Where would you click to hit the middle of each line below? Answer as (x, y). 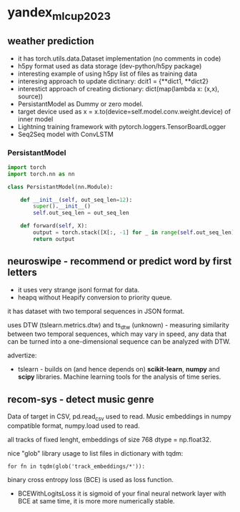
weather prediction (51, 41)
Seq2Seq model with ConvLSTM (66, 134)
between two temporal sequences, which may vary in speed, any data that (117, 334)
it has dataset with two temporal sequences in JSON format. (96, 311)
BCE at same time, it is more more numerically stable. (96, 501)
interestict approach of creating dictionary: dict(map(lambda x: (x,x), (119, 88)
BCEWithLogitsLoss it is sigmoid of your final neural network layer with (122, 493)
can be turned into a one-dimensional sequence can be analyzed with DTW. (119, 342)
